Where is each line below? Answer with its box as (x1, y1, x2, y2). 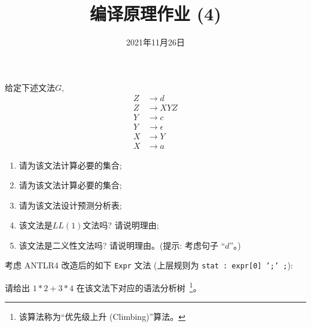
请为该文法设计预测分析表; (19, 198, 122, 211)
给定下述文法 (5, 81, 55, 93)
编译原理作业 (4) (90, 1, 221, 26)
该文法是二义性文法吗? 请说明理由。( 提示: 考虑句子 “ (19, 239, 225, 251)
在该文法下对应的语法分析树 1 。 (76, 280, 202, 294)
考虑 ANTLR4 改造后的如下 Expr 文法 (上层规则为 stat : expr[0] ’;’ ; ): (5, 259, 293, 271)
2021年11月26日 (126, 36, 185, 48)
